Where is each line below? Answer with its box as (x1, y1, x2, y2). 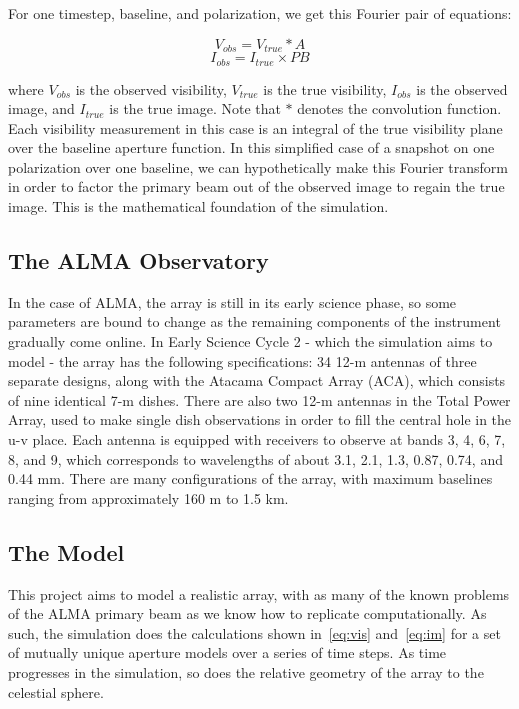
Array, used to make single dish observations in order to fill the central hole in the (8, 409, 512, 430)
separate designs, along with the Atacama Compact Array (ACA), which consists (8, 370, 506, 391)
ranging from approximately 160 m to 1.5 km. (8, 487, 289, 508)
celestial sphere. (8, 681, 104, 702)
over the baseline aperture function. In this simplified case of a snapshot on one (8, 137, 495, 158)
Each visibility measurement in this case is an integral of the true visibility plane (8, 117, 503, 138)
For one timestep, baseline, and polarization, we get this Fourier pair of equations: (8, 3, 512, 23)
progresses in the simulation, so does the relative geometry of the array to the (8, 661, 484, 682)
